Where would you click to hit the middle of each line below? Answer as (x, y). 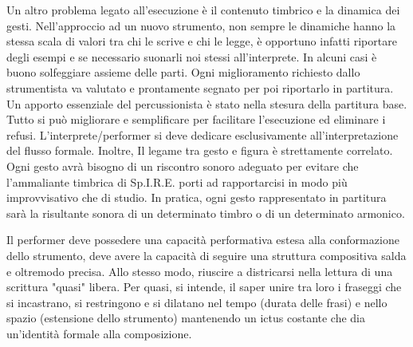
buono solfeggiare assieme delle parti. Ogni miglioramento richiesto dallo (183, 72)
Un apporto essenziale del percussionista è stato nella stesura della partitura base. (207, 103)
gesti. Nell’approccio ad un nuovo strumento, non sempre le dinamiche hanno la (201, 25)
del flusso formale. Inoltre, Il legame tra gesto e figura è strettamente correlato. (200, 150)
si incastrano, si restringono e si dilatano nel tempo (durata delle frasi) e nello (197, 302)
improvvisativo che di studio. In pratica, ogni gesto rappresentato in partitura (197, 197)
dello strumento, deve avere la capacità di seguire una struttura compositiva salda (206, 255)
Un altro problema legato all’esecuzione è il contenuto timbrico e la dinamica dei (203, 10)
